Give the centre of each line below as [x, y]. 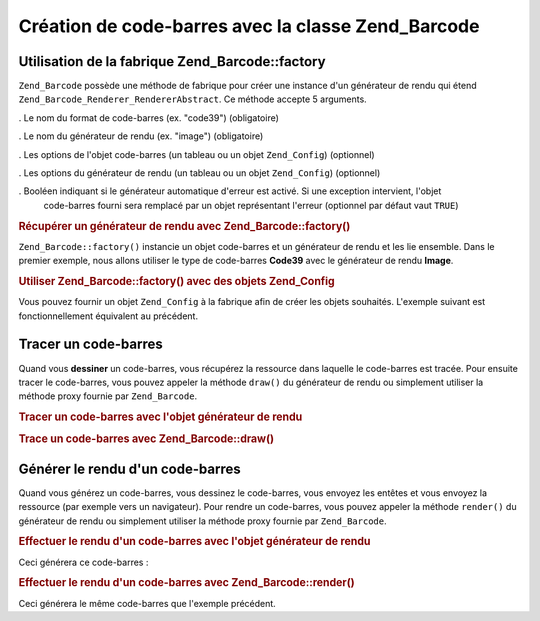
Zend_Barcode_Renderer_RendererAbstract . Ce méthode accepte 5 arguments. [192, 99]
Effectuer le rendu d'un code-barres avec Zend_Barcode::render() [186, 583]
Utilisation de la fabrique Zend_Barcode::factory [172, 61]
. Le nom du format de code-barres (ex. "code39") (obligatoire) [149, 117]
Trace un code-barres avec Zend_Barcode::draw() [146, 439]
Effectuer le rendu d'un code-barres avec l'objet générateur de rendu [194, 542]
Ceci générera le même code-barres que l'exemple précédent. [147, 603]
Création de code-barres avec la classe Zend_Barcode [249, 26]
